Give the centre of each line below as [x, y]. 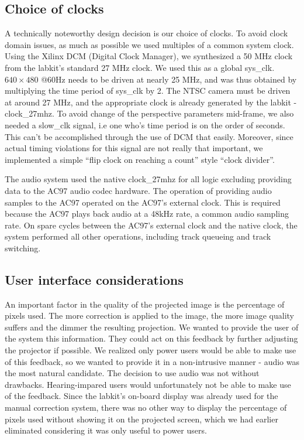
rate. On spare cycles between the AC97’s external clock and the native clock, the [151, 225]
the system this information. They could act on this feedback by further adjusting [151, 338]
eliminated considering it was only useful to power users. [106, 430]
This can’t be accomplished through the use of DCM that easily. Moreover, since [149, 136]
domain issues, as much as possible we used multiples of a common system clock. [149, 44]
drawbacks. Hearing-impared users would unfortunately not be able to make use [148, 384]
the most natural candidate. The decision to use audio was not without [132, 373]
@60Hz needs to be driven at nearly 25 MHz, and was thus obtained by [169, 79]
